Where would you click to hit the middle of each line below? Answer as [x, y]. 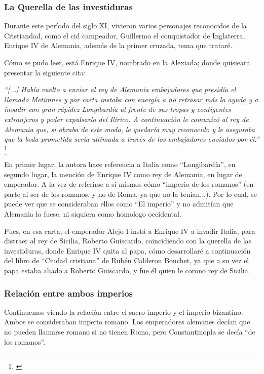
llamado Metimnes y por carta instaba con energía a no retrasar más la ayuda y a [131, 99]
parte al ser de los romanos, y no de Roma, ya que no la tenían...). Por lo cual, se [130, 194]
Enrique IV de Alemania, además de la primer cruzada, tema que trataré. [118, 45]
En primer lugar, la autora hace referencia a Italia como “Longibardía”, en [120, 164]
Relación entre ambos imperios [68, 293]
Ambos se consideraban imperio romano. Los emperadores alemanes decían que [127, 322]
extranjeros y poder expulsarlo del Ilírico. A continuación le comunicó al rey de [126, 119]
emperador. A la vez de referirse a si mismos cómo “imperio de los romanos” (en [129, 184]
